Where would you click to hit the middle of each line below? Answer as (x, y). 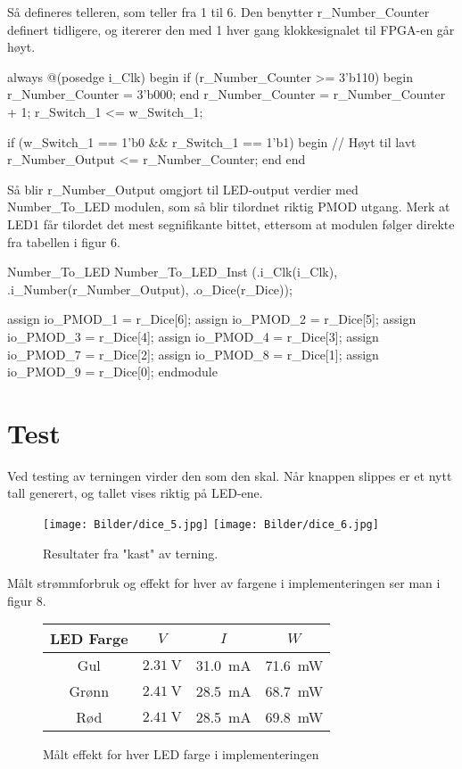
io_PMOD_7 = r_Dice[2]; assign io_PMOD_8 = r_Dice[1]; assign (193, 354)
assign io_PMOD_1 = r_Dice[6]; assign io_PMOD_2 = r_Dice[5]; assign (212, 319)
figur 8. (27, 600)
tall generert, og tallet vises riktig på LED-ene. (135, 493)
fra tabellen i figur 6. (64, 241)
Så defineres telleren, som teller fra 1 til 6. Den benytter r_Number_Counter (219, 12)
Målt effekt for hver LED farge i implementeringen (181, 754)
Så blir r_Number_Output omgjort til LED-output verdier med (183, 189)
